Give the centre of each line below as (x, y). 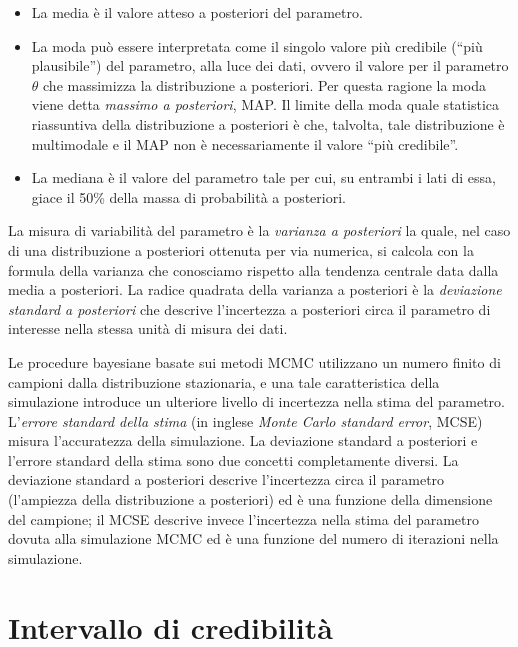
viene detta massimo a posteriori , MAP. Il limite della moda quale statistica (265, 104)
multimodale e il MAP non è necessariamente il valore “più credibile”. (245, 143)
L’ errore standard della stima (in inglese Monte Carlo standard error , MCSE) (245, 420)
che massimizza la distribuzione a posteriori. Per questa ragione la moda (264, 84)
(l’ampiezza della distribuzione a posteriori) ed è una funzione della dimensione (250, 499)
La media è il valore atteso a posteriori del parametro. (197, 12)
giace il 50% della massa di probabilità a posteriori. (188, 196)
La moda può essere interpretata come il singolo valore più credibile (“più (257, 45)
